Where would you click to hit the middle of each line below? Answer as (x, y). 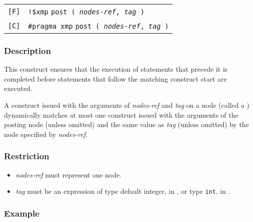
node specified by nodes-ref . (46, 134)
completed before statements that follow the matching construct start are (116, 78)
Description (28, 50)
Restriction (27, 156)
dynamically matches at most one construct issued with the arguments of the (121, 114)
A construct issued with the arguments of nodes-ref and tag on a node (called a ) (127, 105)
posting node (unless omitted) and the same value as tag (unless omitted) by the (126, 124)
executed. (18, 88)
